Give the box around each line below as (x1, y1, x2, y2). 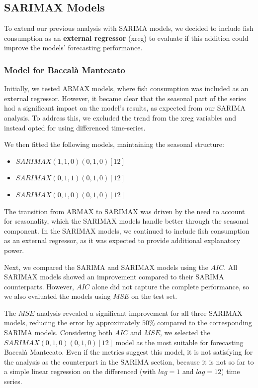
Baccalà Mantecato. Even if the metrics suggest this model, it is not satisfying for (4, 347, 253, 357)
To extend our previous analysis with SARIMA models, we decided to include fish (4, 23, 254, 33)
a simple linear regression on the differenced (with (4, 366, 156, 377)
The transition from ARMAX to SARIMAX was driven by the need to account (4, 206, 245, 216)
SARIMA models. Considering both (4, 327, 113, 338)
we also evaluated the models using (4, 291, 111, 301)
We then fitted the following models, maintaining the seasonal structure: (4, 139, 224, 149)
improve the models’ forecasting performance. (4, 42, 143, 53)
